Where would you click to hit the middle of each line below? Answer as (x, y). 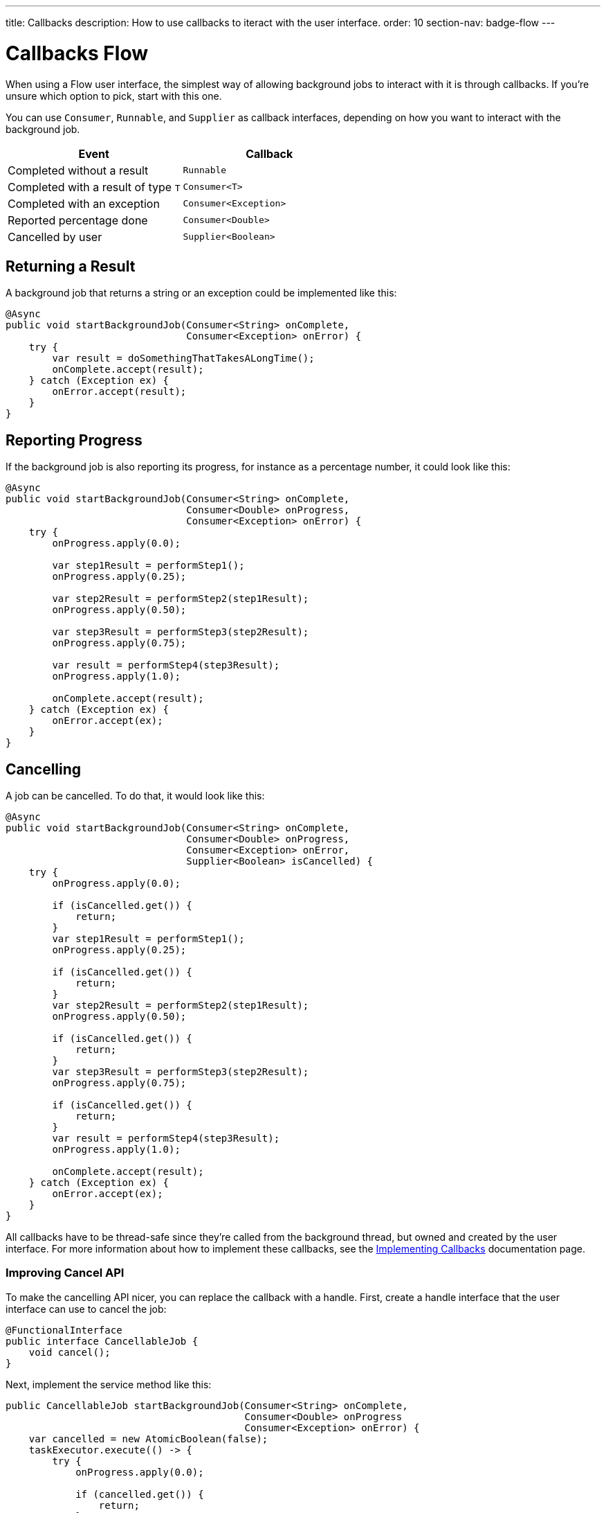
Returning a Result (71, 266)
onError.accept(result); (119, 392)
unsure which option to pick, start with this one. (114, 96)
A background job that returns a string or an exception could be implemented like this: (201, 293)
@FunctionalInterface (64, 1330)
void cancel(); (70, 1352)
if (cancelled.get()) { (140, 1494)
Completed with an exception (84, 203)
